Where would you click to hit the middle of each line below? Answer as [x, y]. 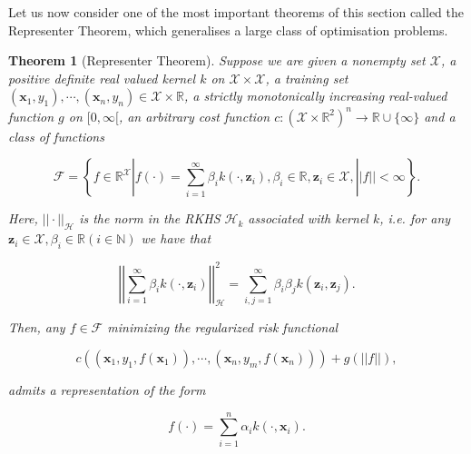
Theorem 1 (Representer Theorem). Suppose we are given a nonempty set [217, 60]
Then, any [37, 327]
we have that [176, 238]
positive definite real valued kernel [102, 78]
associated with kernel [308, 218]
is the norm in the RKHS [150, 218]
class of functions [56, 136]
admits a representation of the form [107, 389]
